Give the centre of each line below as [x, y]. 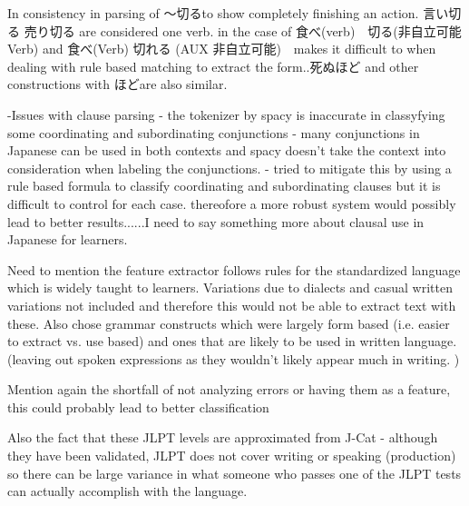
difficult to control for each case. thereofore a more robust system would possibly [232, 203]
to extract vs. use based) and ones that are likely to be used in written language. [232, 341]
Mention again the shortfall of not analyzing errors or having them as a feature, [229, 389]
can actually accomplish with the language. [127, 491]
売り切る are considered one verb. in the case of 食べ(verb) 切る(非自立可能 [243, 30]
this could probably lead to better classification [138, 407]
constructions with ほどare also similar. [117, 84]
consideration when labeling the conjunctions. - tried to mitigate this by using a [230, 168]
